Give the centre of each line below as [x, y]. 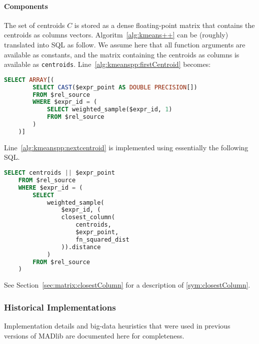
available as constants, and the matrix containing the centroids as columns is [122, 54]
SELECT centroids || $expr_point [59, 173]
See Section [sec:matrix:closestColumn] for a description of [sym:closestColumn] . [127, 285]
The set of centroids [34, 25]
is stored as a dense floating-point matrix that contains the [164, 25]
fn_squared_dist [102, 239]
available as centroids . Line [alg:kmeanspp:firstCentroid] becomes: [107, 64]
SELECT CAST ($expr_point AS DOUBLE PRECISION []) [115, 87]
